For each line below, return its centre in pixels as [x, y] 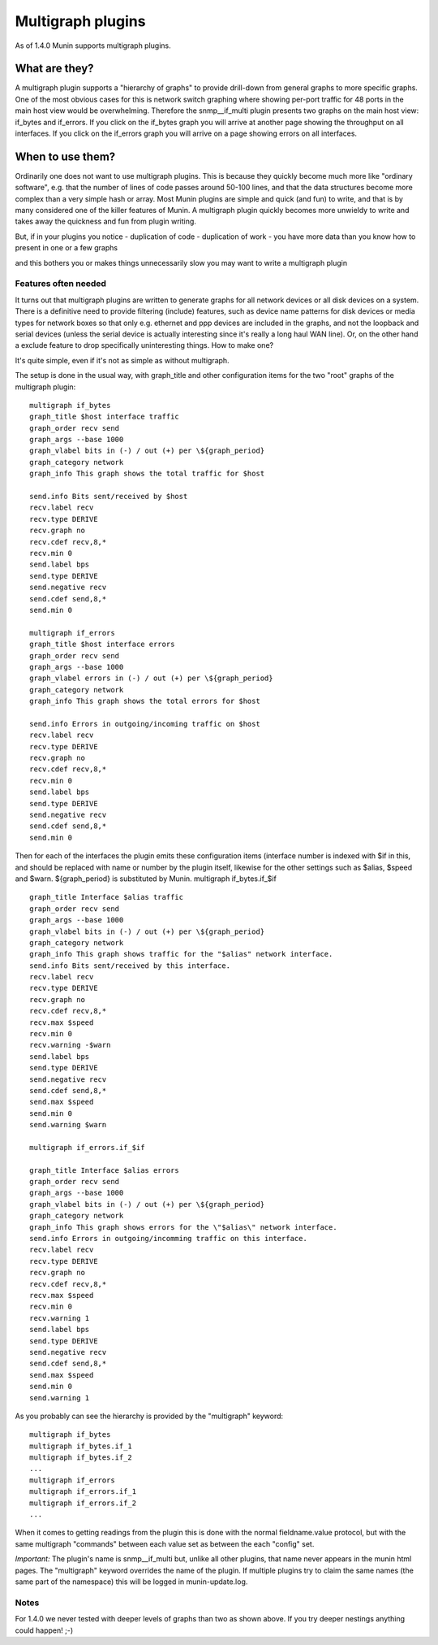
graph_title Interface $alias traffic [107, 897]
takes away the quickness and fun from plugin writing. [105, 221]
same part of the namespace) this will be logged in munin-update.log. [131, 1582]
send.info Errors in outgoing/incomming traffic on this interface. [168, 1239]
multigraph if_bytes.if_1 [81, 1446]
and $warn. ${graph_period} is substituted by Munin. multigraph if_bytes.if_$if [146, 879]
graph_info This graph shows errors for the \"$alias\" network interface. [183, 1227]
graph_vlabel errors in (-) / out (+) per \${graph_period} [151, 678]
